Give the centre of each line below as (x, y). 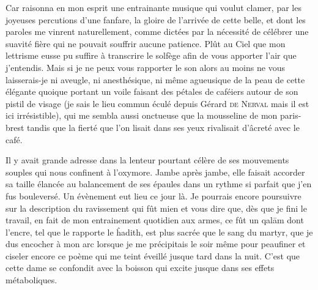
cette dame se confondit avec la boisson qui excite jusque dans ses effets (140, 268)
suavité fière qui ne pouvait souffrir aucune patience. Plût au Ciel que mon (146, 43)
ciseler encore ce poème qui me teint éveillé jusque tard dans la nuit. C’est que (153, 255)
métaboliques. (31, 280)
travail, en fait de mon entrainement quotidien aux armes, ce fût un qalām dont (155, 220)
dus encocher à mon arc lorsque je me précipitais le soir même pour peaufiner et (156, 244)
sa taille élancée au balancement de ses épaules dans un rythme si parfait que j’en (159, 184)
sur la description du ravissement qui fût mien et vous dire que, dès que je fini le (156, 208)
